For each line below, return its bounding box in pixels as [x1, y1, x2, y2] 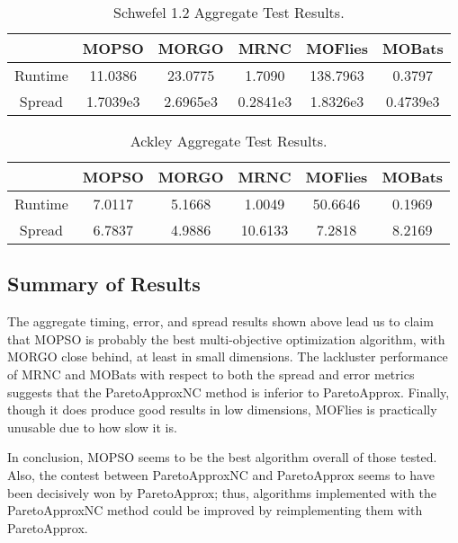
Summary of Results [7, 270, 201, 298]
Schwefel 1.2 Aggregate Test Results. [113, 2, 345, 22]
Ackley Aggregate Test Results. [130, 130, 328, 151]
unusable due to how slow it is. [7, 417, 177, 436]
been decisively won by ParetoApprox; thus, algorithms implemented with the [7, 483, 436, 502]
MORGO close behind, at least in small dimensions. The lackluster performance [7, 347, 448, 366]
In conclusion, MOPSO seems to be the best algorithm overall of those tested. [7, 448, 437, 467]
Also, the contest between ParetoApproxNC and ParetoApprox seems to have [7, 465, 435, 484]
